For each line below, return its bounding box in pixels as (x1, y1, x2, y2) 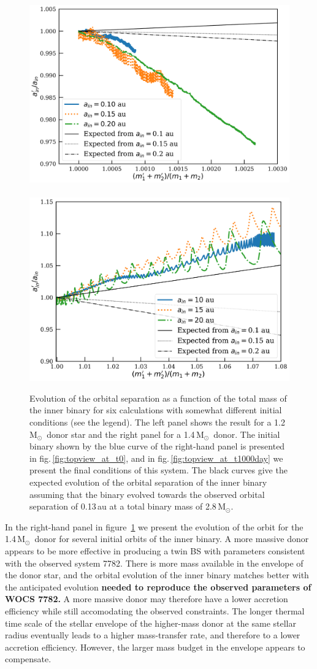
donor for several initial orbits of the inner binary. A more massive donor (34, 532, 309, 545)
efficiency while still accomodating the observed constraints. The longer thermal (5, 604, 305, 617)
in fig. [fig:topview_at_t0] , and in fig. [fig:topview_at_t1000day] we (29, 451, 283, 464)
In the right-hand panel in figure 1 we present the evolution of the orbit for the (5, 520, 304, 533)
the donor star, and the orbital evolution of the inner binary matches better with (5, 568, 309, 581)
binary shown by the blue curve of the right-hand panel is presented (29, 440, 285, 453)
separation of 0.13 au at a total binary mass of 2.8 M (29, 500, 226, 513)
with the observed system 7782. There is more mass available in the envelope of (5, 556, 304, 569)
